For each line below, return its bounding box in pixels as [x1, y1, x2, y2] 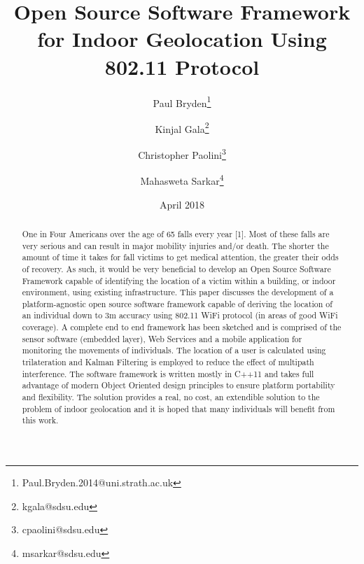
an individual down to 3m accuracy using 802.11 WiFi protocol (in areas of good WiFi [22, 309, 338, 321]
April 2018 [159, 197, 205, 211]
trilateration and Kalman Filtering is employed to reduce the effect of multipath [22, 356, 314, 368]
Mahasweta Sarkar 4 [140, 171, 224, 188]
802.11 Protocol [104, 52, 260, 80]
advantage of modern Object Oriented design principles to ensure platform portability [22, 379, 335, 391]
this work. [22, 414, 59, 426]
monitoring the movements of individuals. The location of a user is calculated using [22, 344, 326, 356]
